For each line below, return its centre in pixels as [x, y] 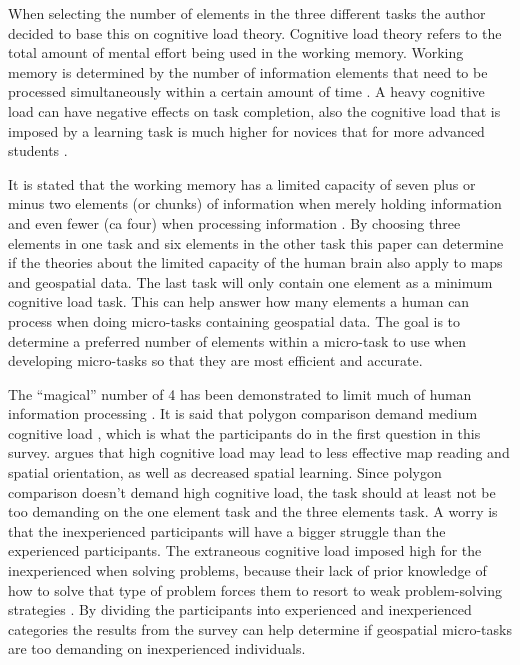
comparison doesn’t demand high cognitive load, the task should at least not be [252, 491]
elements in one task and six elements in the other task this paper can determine [256, 242]
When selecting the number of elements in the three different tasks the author [247, 13]
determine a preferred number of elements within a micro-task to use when [237, 340]
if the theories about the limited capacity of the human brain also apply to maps [255, 262]
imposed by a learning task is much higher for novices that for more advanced [246, 130]
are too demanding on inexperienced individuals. [157, 648]
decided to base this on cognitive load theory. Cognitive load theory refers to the [255, 32]
